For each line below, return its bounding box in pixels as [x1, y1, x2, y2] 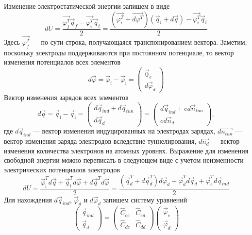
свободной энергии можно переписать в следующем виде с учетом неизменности [4, 155, 244, 165]
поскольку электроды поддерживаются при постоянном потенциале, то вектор [4, 47, 234, 57]
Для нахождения [4, 194, 52, 204]
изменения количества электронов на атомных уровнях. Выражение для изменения [4, 145, 249, 155]
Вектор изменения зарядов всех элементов [4, 92, 129, 102]
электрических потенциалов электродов [4, 165, 120, 175]
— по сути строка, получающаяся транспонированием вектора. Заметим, [32, 36, 247, 47]
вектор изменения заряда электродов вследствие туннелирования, [4, 136, 197, 146]
